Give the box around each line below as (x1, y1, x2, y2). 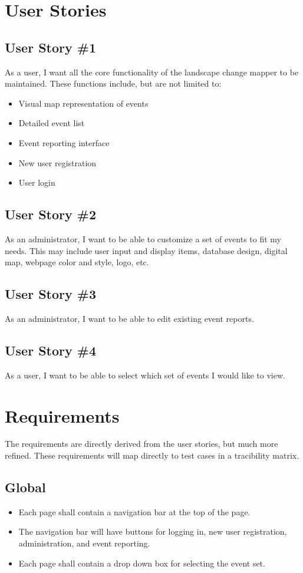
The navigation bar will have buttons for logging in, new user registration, (18, 525, 287, 538)
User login (18, 176, 55, 189)
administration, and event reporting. (18, 537, 150, 549)
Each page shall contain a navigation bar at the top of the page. (18, 505, 251, 518)
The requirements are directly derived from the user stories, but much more (5, 437, 278, 450)
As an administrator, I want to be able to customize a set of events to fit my (5, 232, 281, 245)
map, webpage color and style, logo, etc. (5, 256, 149, 268)
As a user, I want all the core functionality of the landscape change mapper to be (5, 65, 299, 78)
